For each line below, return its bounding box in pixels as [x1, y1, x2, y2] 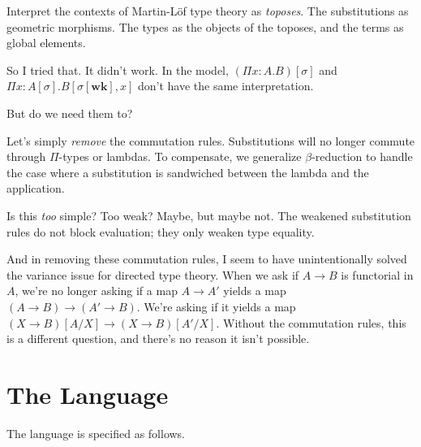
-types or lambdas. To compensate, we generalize [58, 148, 302, 165]
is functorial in [341, 266, 414, 283]
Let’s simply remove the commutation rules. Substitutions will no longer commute [6, 132, 415, 149]
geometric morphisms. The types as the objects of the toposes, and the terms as [6, 18, 404, 35]
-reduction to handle [311, 148, 413, 165]
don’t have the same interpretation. [137, 77, 314, 94]
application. [6, 180, 65, 197]
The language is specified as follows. [6, 424, 186, 441]
